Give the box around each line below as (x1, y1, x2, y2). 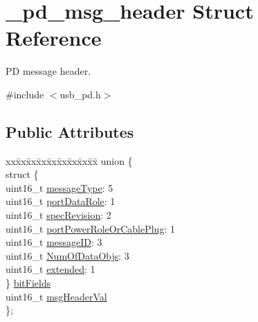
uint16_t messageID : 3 (6, 235, 102, 249)
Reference (6, 24, 102, 52)
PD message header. (6, 64, 91, 78)
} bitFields (6, 276, 51, 290)
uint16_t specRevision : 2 (6, 208, 111, 222)
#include (6, 87, 44, 101)
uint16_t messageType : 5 (6, 180, 113, 195)
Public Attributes (6, 120, 134, 142)
